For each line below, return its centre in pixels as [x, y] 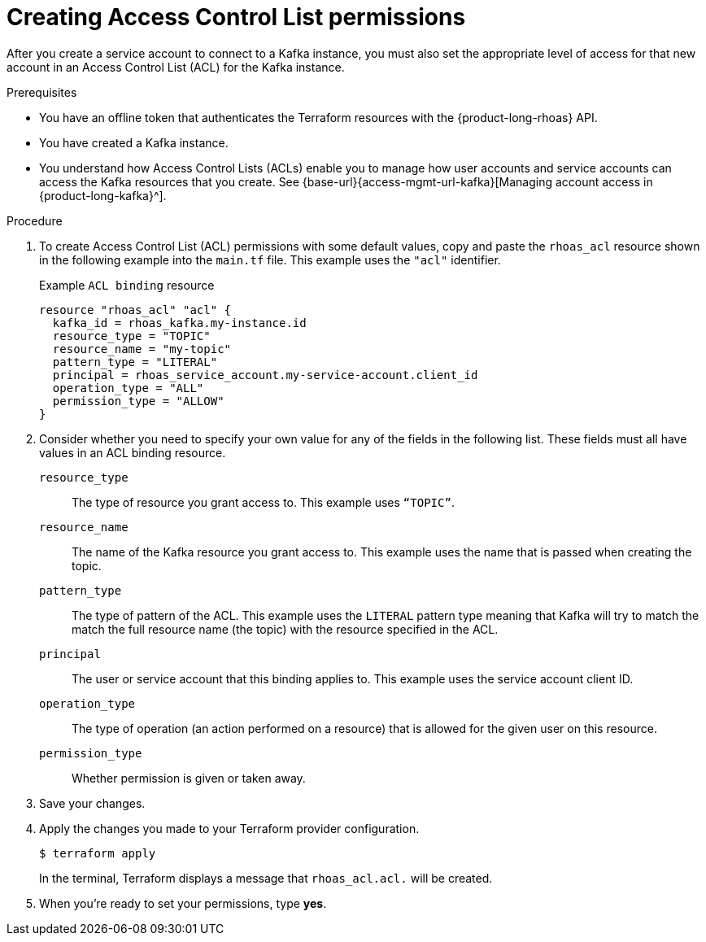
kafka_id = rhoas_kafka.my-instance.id [179, 323]
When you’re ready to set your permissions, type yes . [183, 903]
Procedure [35, 220]
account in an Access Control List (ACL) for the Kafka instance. [176, 67]
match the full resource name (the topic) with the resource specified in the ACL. [285, 629]
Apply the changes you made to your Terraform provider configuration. [229, 828]
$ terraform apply [98, 853]
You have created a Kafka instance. [134, 142]
